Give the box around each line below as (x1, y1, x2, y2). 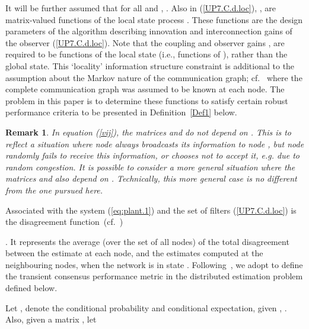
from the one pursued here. (5, 183, 103, 196)
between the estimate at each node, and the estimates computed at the (5, 247, 263, 259)
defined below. (5, 282, 58, 294)
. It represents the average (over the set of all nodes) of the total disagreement (5, 235, 289, 247)
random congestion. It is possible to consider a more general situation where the (5, 160, 295, 173)
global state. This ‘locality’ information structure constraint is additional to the (5, 59, 295, 72)
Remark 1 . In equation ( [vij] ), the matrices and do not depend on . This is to (5, 125, 292, 138)
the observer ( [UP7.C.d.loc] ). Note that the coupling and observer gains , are (5, 36, 285, 49)
